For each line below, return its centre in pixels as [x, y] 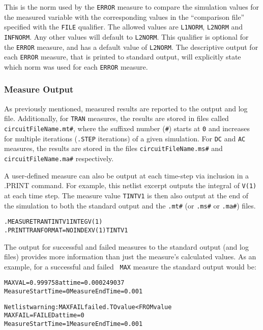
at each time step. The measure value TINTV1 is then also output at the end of [126, 195]
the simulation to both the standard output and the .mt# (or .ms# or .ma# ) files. [130, 205]
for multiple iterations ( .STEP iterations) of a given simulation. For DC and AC [125, 138]
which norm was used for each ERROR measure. [76, 66]
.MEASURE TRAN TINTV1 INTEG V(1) [53, 222]
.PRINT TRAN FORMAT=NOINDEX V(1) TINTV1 [66, 230]
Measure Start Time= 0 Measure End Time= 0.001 [74, 291]
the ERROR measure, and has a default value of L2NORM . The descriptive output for [131, 47]
